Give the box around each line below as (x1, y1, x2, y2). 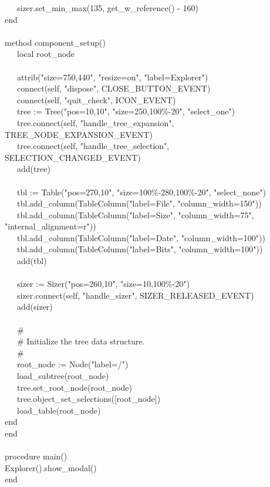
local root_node (16, 48, 75, 60)
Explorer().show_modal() (5, 461, 97, 474)
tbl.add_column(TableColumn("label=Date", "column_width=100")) (16, 231, 265, 243)
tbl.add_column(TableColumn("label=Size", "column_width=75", (16, 208, 254, 221)
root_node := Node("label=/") (16, 358, 129, 370)
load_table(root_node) (16, 404, 101, 416)
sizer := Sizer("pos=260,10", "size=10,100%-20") (16, 278, 190, 290)
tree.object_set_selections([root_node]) (16, 393, 161, 405)
